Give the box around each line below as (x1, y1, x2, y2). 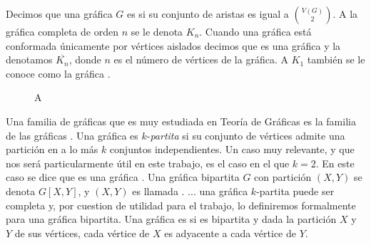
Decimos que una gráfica (6, 6, 113, 21)
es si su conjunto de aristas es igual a (126, 6, 289, 21)
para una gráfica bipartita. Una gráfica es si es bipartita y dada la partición (6, 212, 337, 226)
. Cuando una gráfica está (199, 24, 312, 38)
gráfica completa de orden (6, 24, 118, 38)
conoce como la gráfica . (6, 66, 111, 80)
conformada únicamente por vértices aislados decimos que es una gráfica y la (6, 38, 341, 53)
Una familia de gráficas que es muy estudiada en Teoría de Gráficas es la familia (6, 113, 356, 128)
